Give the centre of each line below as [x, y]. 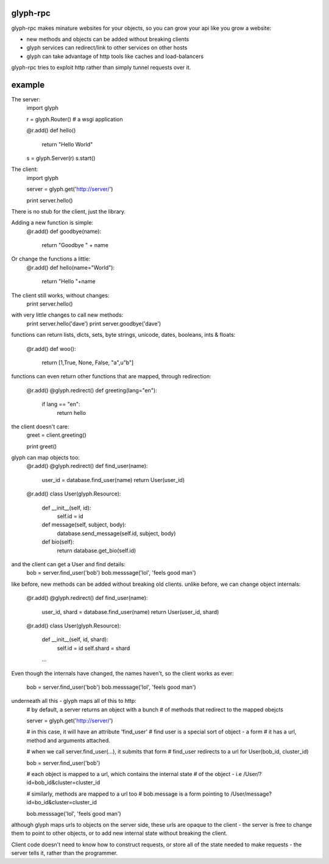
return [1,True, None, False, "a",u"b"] [88, 362]
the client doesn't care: [40, 427]
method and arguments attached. [69, 740]
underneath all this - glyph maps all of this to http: [74, 701]
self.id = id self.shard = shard [94, 648]
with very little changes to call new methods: [67, 315]
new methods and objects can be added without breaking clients [108, 39]
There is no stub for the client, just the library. [69, 211]
